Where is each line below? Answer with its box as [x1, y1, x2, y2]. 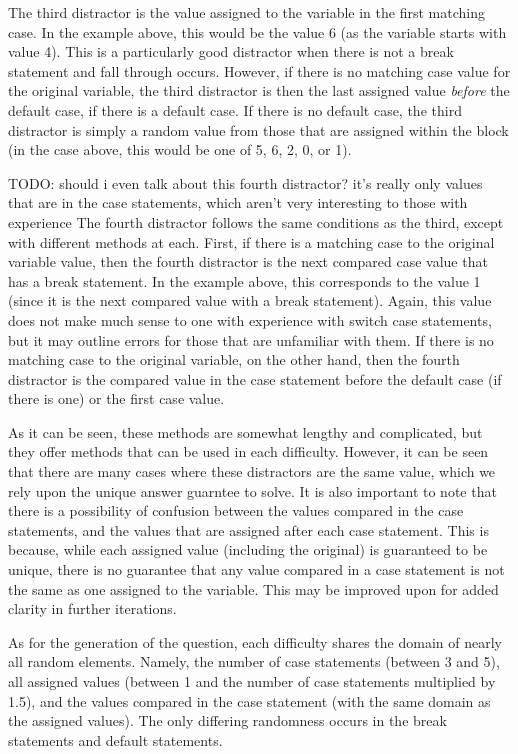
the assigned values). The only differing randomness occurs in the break [8, 710, 447, 731]
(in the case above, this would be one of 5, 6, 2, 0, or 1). [8, 139, 352, 160]
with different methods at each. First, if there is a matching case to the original [8, 231, 495, 252]
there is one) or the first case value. [8, 388, 225, 409]
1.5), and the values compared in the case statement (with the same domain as [8, 690, 491, 711]
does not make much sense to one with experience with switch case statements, [8, 309, 492, 330]
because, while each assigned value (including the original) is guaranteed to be [8, 539, 488, 560]
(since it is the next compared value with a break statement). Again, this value [8, 290, 492, 311]
